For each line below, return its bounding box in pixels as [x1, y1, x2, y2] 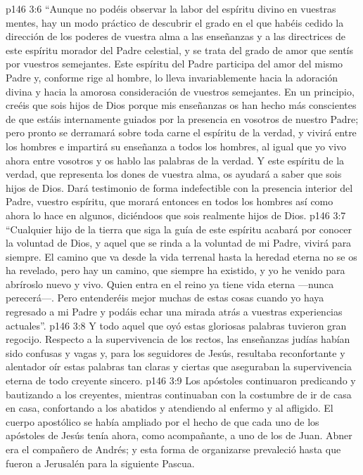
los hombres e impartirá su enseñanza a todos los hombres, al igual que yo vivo [6, 138, 347, 153]
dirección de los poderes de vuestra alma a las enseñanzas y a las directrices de [6, 29, 345, 44]
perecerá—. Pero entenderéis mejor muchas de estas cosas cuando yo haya [6, 290, 324, 305]
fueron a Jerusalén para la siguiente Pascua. [6, 455, 195, 470]
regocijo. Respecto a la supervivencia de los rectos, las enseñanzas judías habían [6, 332, 350, 346]
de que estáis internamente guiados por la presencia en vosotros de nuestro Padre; [6, 111, 359, 126]
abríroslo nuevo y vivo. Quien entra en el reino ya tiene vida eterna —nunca [6, 276, 334, 291]
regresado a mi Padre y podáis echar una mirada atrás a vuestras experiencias [6, 304, 343, 319]
